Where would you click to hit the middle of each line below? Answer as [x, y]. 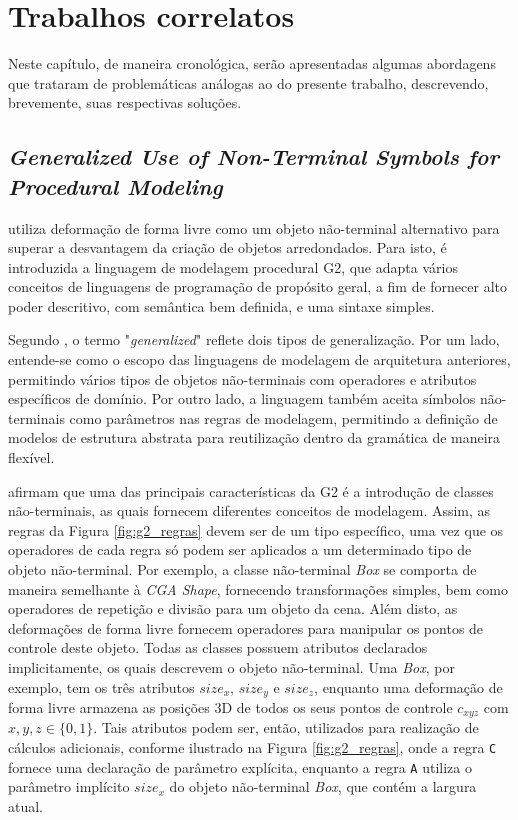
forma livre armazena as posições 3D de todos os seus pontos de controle [230, 707]
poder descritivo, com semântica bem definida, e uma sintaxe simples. [221, 305]
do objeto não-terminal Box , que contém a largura [323, 786]
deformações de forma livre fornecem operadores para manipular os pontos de [246, 627]
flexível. [31, 457]
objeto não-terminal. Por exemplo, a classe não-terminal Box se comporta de [242, 569]
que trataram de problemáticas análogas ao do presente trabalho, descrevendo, [248, 82]
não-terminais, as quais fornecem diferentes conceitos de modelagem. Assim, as [249, 510]
